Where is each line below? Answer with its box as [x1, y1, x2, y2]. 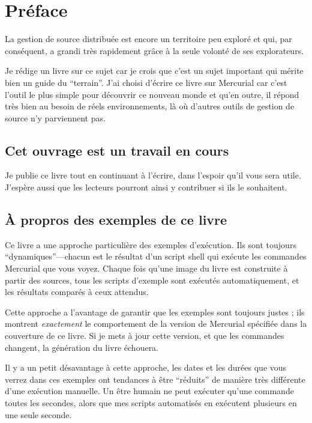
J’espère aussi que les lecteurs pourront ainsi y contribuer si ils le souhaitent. [5, 181, 287, 193]
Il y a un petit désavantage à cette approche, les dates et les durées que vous [5, 361, 287, 374]
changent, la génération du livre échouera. [5, 341, 159, 353]
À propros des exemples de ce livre [5, 210, 227, 229]
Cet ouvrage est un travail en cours [5, 141, 229, 159]
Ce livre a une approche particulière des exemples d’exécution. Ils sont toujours [5, 238, 296, 251]
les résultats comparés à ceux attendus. [5, 285, 149, 298]
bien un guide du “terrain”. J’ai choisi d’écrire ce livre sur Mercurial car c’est [5, 76, 287, 88]
